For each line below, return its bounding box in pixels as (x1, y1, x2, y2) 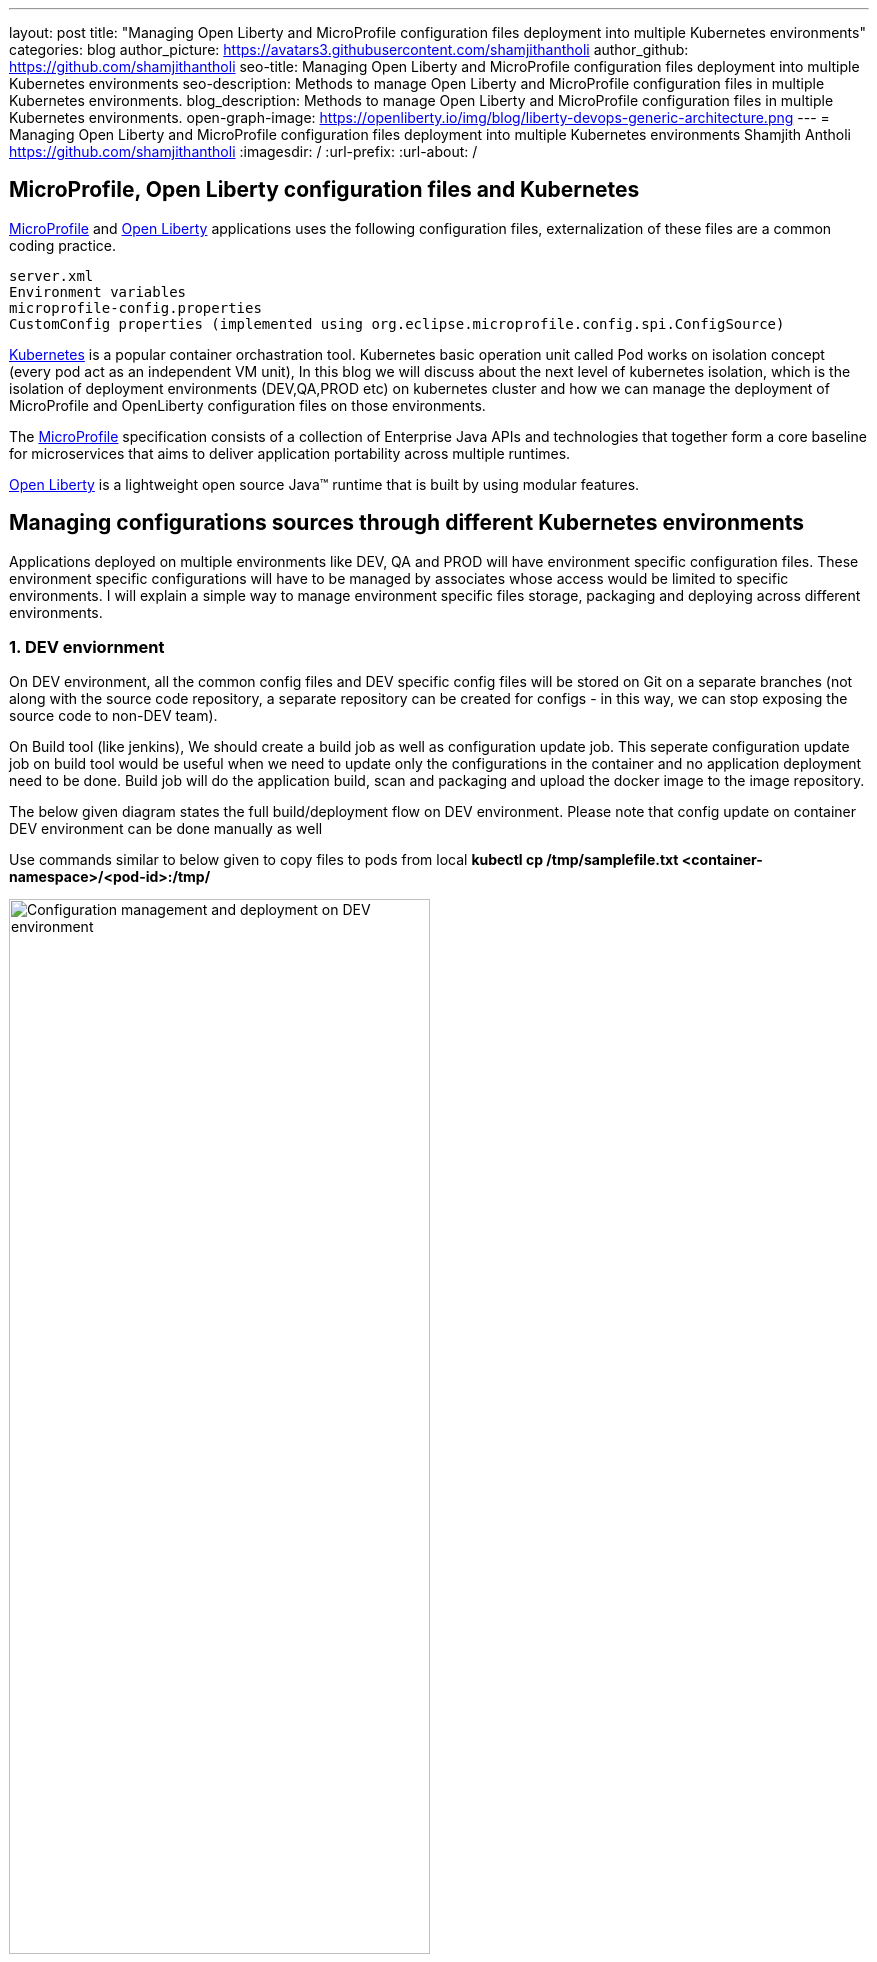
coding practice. (9, 236, 117, 254)
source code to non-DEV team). (9, 707, 218, 725)
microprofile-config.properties (9, 299, 262, 316)
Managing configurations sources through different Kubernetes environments (9, 510, 805, 536)
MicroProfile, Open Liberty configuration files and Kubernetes (9, 177, 640, 203)
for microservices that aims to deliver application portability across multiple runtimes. (9, 444, 571, 462)
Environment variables (9, 283, 187, 300)
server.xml (9, 267, 94, 284)
